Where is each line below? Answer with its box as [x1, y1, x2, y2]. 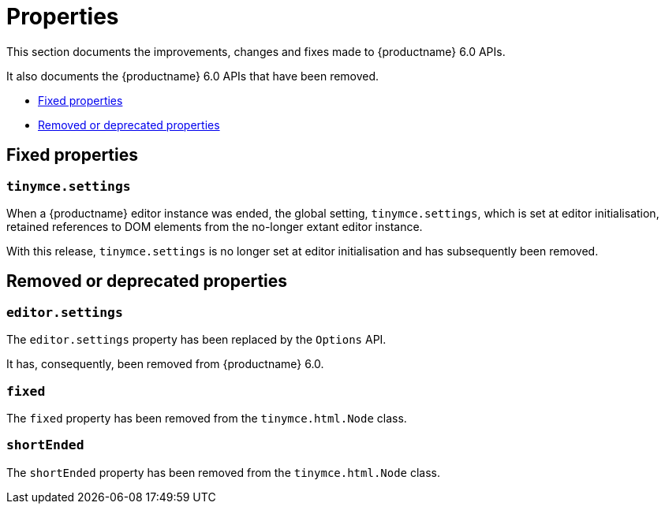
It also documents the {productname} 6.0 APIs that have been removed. [6, 69, 379, 83]
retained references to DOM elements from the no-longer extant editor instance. [6, 219, 423, 233]
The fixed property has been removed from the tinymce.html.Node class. [6, 411, 407, 425]
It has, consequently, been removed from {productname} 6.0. [6, 357, 324, 371]
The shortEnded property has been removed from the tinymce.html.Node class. [6, 465, 441, 479]
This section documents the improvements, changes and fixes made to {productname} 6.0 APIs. [6, 44, 506, 58]
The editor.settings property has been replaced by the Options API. [6, 333, 387, 347]
